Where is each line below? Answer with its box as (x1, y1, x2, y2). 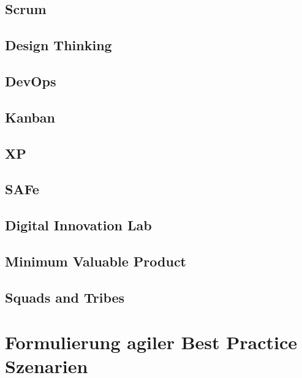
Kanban (5, 107, 55, 126)
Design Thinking (5, 36, 112, 55)
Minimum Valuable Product (5, 251, 186, 270)
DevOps (5, 71, 56, 90)
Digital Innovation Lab (5, 216, 152, 235)
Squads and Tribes (5, 287, 125, 306)
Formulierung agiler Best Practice (5, 330, 298, 355)
